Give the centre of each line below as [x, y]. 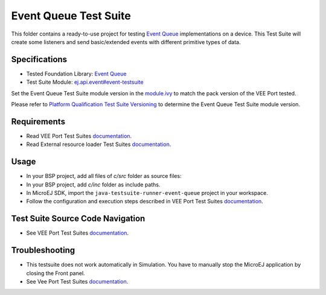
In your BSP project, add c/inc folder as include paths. [93, 185]
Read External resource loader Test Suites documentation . [99, 144]
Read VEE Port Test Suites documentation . [79, 136]
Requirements [38, 122]
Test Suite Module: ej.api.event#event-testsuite [85, 82]
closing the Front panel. [56, 273]
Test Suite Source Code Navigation [78, 219]
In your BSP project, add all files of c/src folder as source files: [104, 176]
